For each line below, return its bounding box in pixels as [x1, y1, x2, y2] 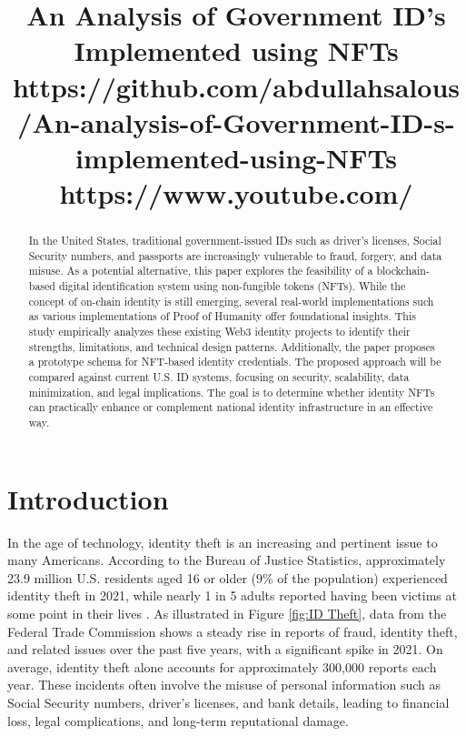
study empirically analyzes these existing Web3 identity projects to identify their [28, 324, 411, 339]
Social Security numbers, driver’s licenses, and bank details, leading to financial [7, 692, 450, 711]
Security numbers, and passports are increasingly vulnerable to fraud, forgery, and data [28, 247, 442, 263]
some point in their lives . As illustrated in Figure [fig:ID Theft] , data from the [7, 603, 447, 622]
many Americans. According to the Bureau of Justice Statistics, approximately [7, 550, 446, 570]
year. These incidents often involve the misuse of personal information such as [7, 675, 441, 694]
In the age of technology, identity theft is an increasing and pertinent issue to [7, 532, 438, 551]
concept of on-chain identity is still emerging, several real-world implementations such [28, 293, 434, 308]
